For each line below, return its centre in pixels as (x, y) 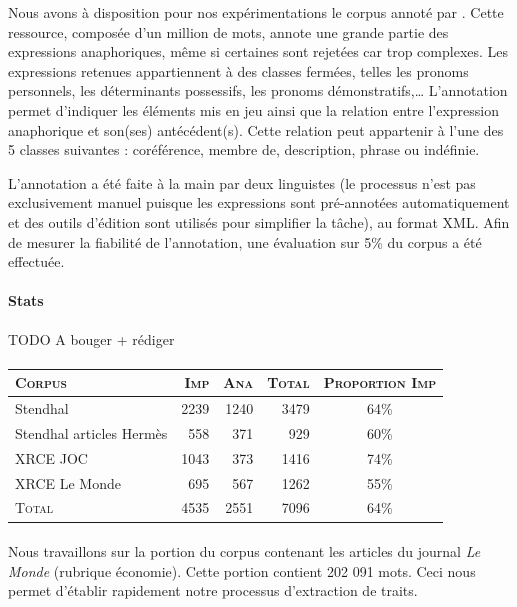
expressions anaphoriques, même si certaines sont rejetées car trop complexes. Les (258, 51)
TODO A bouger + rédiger (91, 338)
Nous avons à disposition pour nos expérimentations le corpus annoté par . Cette (256, 12)
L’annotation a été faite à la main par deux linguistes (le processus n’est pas (242, 182)
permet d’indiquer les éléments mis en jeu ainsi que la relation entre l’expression (254, 109)
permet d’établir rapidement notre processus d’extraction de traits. (213, 590)
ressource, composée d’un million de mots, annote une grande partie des (228, 31)
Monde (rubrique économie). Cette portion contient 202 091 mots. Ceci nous (242, 570)
